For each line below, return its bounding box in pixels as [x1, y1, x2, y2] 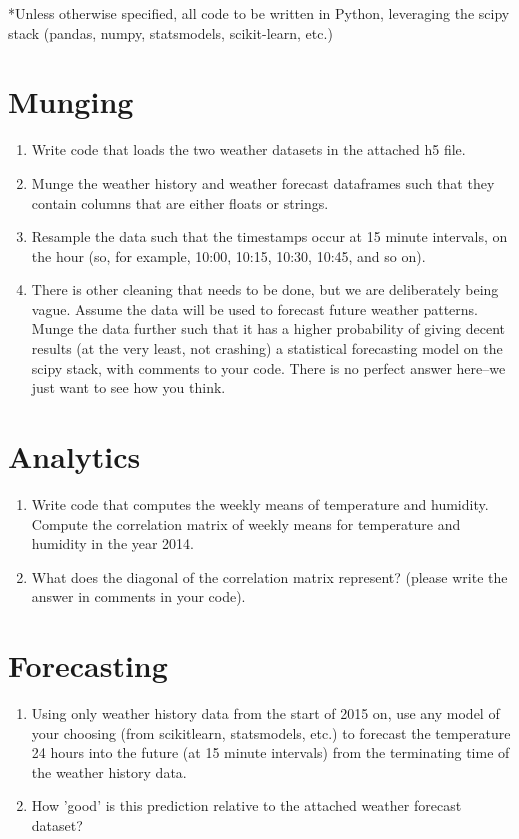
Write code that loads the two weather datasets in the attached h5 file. [31, 139, 466, 160]
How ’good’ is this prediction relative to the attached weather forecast [31, 795, 462, 816]
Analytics [8, 436, 141, 477]
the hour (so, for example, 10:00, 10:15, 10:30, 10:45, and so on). [31, 245, 426, 266]
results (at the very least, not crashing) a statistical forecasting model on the [31, 338, 503, 359]
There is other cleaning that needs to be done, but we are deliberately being [31, 279, 499, 300]
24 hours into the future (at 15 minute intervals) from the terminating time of [31, 742, 510, 763]
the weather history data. [31, 761, 187, 782]
